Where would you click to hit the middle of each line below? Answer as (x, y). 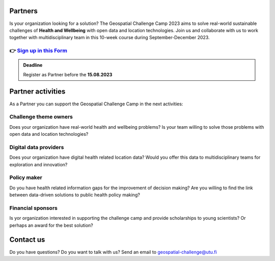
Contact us (27, 240)
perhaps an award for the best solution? (51, 225)
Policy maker (26, 178)
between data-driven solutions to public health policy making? (75, 195)
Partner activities (37, 92)
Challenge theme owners (41, 117)
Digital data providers (37, 147)
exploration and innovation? (38, 164)
